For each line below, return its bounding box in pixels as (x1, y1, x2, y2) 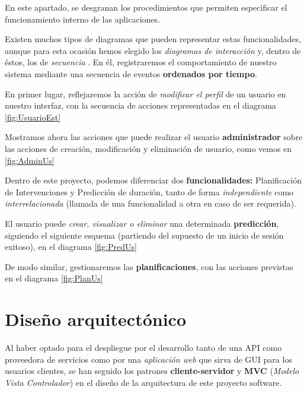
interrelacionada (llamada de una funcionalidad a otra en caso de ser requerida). (5, 197, 296, 210)
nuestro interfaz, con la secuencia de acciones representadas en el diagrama (5, 99, 276, 112)
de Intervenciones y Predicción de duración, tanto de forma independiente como (5, 185, 294, 198)
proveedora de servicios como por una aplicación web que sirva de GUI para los (5, 353, 292, 365)
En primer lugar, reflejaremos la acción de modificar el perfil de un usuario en (5, 87, 286, 100)
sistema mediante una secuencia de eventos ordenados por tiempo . (5, 67, 257, 80)
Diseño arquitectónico (5, 307, 186, 331)
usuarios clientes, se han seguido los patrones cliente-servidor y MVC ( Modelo (5, 365, 299, 377)
